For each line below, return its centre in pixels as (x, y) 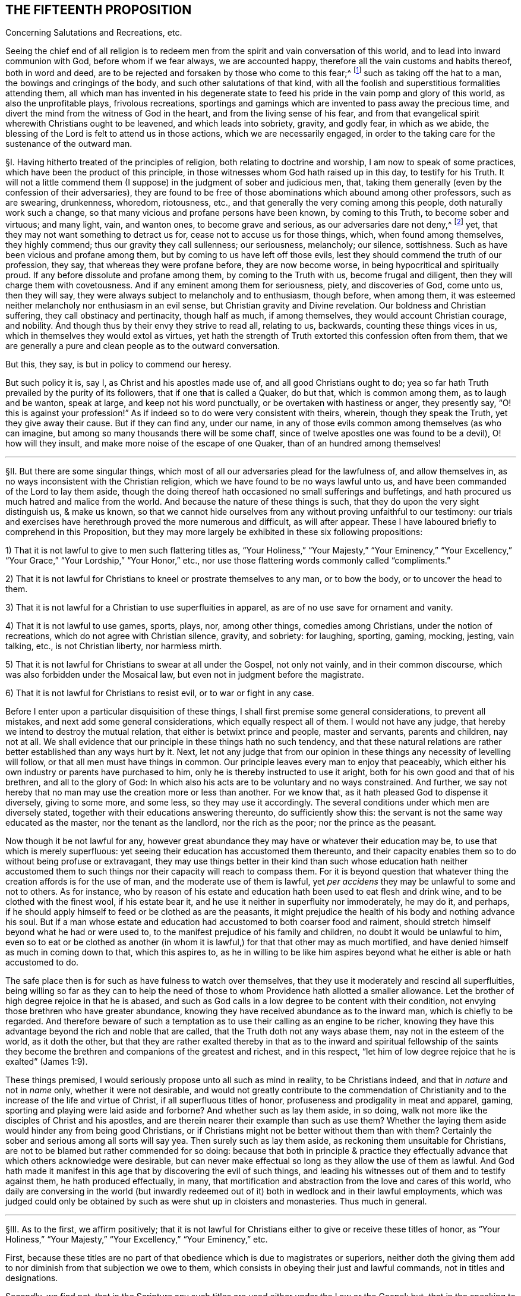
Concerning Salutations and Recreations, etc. (94, 33)
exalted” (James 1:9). (47, 1061)
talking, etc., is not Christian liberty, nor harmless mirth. (114, 646)
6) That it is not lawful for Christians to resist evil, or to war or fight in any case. (160, 693)
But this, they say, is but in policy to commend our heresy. (119, 364)
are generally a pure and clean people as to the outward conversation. (143, 345)
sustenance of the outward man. (69, 144)
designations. (32, 1278)
